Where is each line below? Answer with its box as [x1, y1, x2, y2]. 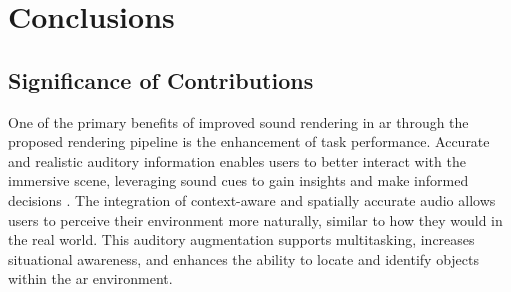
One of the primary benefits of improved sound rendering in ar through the [8, 111, 469, 132]
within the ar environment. [8, 268, 173, 289]
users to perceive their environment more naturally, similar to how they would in [8, 209, 503, 230]
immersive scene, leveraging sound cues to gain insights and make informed [8, 170, 469, 191]
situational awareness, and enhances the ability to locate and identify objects [8, 248, 479, 269]
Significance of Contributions [8, 64, 314, 95]
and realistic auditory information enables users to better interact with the [8, 150, 466, 171]
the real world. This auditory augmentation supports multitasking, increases [8, 229, 475, 250]
